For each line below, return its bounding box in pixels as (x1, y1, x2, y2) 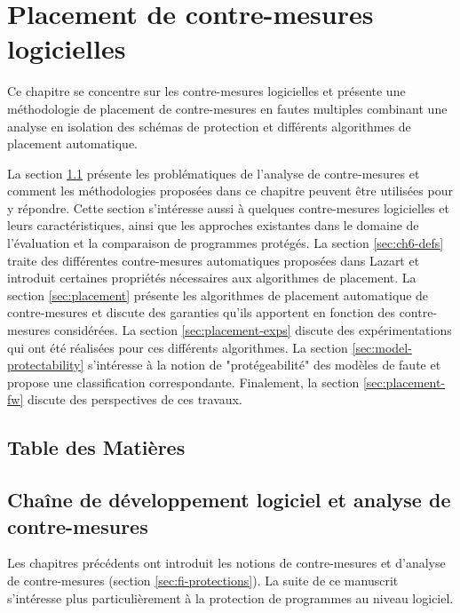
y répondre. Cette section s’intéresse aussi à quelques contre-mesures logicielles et (7, 198, 449, 217)
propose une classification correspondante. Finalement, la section (7, 372, 360, 391)
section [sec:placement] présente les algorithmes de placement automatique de (7, 285, 429, 304)
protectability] (7, 355, 84, 374)
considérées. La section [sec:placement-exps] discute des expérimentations (54, 321, 452, 339)
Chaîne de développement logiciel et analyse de (7, 486, 451, 513)
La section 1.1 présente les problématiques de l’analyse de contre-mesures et (7, 163, 420, 182)
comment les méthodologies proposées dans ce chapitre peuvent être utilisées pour (7, 181, 453, 200)
